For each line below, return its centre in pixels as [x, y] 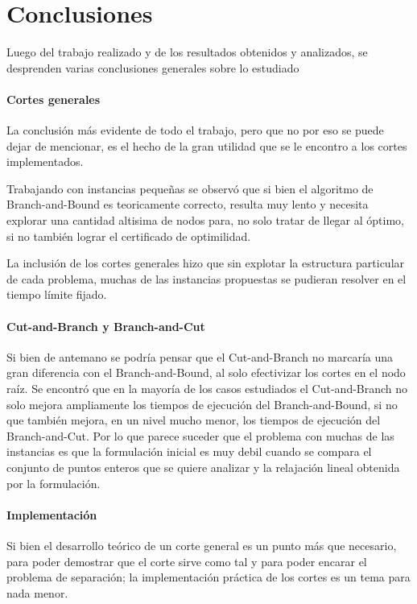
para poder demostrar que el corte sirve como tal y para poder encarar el [187, 561]
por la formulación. [54, 483]
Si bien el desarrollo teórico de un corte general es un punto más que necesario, [202, 545]
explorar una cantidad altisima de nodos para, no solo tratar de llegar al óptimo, [206, 220]
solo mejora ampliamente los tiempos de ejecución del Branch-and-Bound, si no [202, 404]
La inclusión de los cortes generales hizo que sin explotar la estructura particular [206, 263]
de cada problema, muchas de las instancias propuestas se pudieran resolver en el [206, 278]
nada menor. [37, 592]
